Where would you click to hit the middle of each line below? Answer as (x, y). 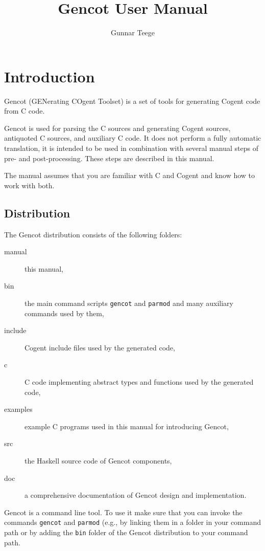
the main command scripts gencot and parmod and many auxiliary (129, 303)
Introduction (50, 76)
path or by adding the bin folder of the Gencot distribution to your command (126, 532)
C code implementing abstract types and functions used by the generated (139, 382)
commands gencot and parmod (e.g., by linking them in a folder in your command (132, 522)
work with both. (29, 185)
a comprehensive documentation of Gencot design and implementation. (136, 495)
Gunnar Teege (133, 32)
